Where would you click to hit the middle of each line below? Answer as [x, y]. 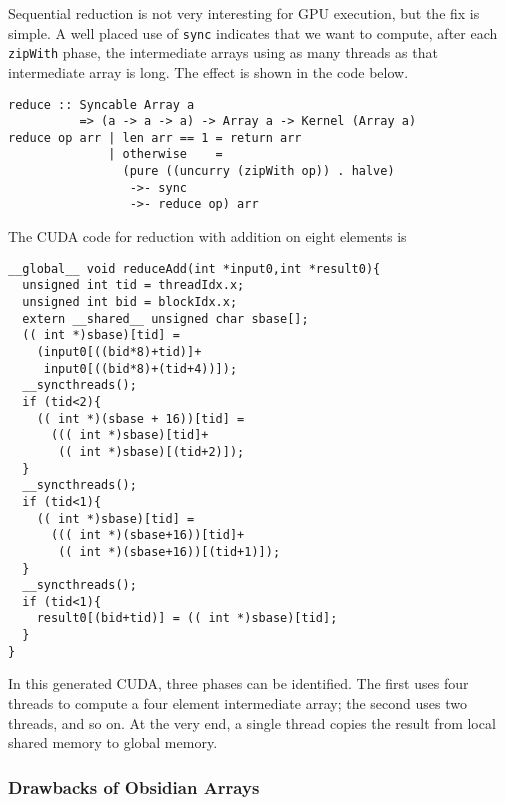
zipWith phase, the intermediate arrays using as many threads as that [223, 52]
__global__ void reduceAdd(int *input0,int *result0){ [194, 268]
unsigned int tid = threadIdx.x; [133, 285]
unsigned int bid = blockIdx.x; [130, 302]
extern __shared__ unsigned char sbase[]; [165, 318]
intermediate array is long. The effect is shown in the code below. [208, 71]
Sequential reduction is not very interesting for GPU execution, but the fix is [244, 13]
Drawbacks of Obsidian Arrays [134, 786]
